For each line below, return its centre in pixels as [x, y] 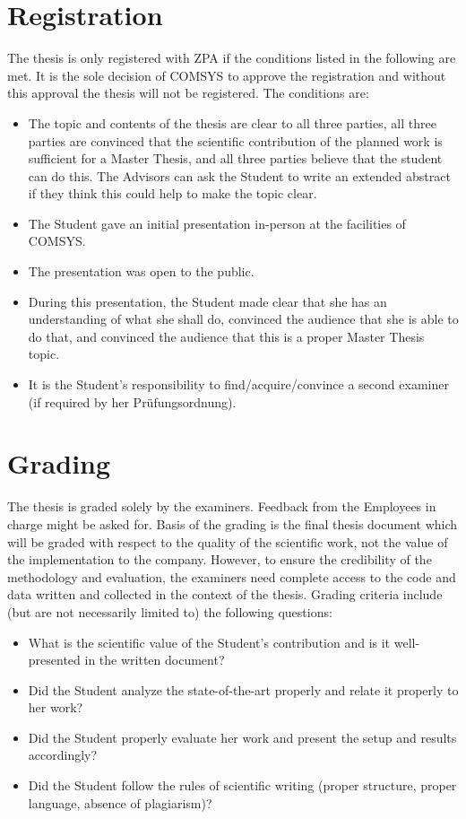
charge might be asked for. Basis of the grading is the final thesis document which [233, 523]
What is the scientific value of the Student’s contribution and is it [209, 642]
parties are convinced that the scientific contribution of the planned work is [235, 140]
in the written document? [155, 660]
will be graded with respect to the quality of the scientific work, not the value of [228, 541]
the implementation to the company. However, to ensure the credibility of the [220, 559]
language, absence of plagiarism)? [120, 802]
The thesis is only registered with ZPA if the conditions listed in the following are [232, 58]
